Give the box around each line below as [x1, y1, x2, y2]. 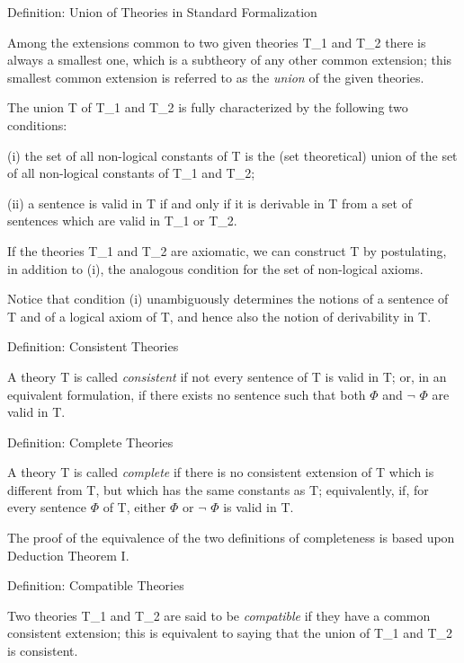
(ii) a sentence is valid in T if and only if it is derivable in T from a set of [7, 193, 412, 212]
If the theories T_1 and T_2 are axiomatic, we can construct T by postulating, [7, 241, 447, 260]
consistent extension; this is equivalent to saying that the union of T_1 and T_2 [7, 623, 453, 642]
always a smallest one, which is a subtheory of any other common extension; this [7, 50, 452, 69]
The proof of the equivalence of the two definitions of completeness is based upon [7, 528, 455, 547]
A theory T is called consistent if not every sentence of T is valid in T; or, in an [7, 367, 447, 385]
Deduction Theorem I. [7, 545, 129, 564]
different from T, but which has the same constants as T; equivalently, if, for [7, 480, 429, 499]
